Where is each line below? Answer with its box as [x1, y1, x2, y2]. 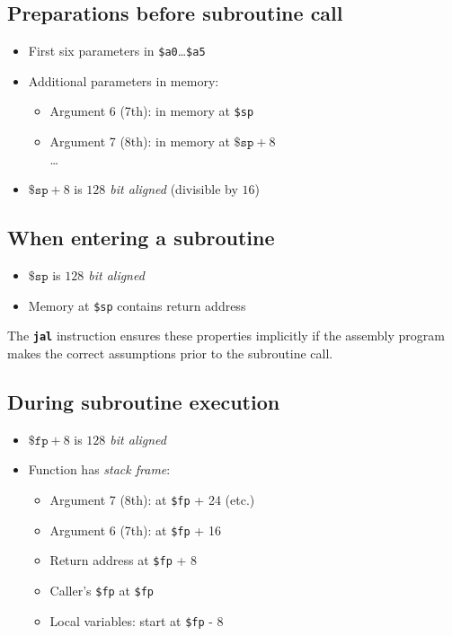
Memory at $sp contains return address [28, 296, 246, 314]
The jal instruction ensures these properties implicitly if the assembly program [7, 326, 445, 345]
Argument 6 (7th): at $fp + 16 [49, 520, 221, 539]
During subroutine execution [7, 387, 280, 415]
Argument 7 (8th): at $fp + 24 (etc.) [49, 490, 255, 508]
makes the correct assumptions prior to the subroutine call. [7, 344, 333, 362]
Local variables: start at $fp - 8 [49, 611, 224, 630]
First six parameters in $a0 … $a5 [28, 41, 206, 60]
